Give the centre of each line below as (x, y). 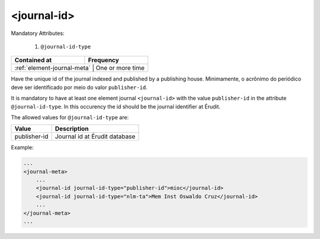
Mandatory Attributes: (38, 33)
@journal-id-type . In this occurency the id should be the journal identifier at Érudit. (116, 106)
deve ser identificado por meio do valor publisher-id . (79, 87)
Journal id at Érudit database (95, 136)
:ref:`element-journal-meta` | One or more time (80, 68)
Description (72, 129)
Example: (22, 148)
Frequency (104, 60)
